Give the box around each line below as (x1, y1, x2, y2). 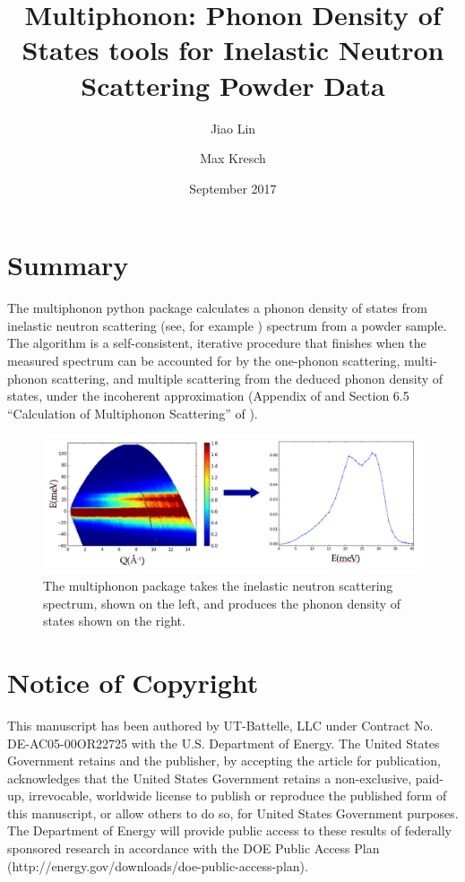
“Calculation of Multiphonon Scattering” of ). (7, 403, 258, 422)
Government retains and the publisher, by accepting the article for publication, (7, 751, 441, 770)
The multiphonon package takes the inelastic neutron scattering (43, 576, 393, 594)
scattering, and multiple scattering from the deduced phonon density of (51, 368, 443, 387)
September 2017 (189, 178, 277, 197)
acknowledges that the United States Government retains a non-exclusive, (7, 768, 412, 787)
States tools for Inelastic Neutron (22, 31, 444, 68)
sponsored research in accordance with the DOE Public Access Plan (7, 839, 380, 858)
